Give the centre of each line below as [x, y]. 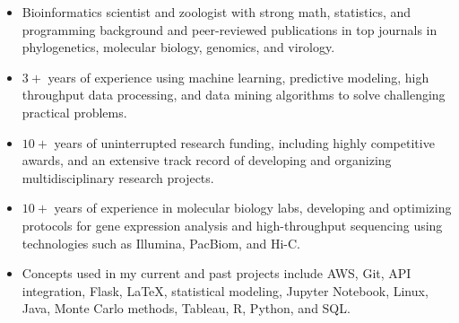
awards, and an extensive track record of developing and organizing [207, 160]
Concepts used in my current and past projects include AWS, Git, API [217, 273]
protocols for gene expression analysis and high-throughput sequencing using [232, 225]
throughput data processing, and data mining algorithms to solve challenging [234, 95]
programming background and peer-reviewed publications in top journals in [229, 29]
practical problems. [74, 112]
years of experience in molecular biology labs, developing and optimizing [253, 208]
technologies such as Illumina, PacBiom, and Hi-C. [161, 243]
